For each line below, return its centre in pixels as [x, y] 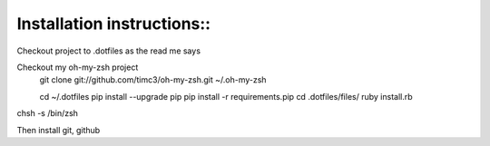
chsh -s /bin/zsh [48, 113]
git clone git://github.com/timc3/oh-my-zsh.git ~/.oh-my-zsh [153, 80]
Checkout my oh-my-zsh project [78, 67]
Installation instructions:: [114, 24]
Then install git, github [59, 130]
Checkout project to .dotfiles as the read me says [109, 51]
